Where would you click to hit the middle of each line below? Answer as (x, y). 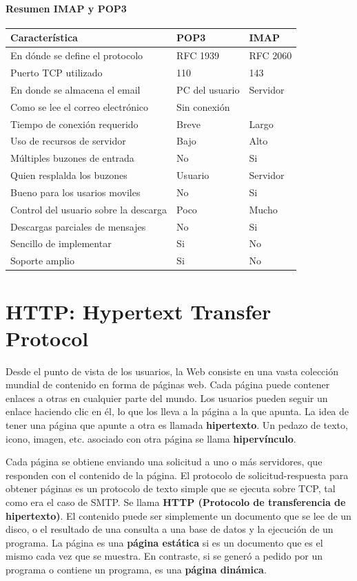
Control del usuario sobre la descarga (89, 209)
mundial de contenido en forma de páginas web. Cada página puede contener (168, 384)
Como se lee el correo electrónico (80, 106)
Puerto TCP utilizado (57, 72)
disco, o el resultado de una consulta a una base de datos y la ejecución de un (170, 529)
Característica (44, 38)
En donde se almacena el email (75, 89)
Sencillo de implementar (61, 243)
